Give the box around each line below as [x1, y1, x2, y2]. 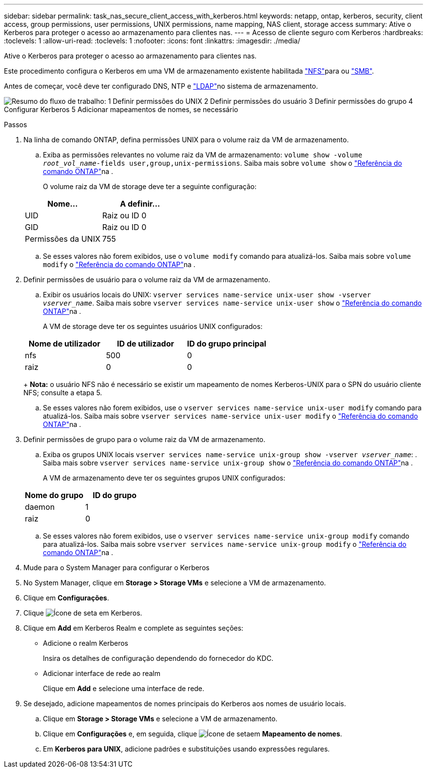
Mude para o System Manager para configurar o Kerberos [23, 563, 210, 572]
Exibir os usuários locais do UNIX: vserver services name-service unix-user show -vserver [43, 290, 371, 299]
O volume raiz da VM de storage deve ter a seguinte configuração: [43, 182, 257, 191]
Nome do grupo [25, 490, 84, 500]
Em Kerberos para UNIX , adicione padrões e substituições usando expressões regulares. [43, 745, 330, 753]
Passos [4, 120, 27, 129]
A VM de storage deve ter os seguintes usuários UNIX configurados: [43, 322, 263, 330]
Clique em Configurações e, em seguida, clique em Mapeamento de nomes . [43, 730, 342, 738]
